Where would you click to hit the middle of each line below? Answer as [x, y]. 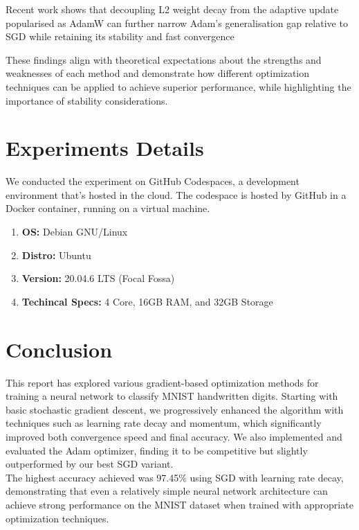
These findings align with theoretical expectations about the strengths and [164, 59]
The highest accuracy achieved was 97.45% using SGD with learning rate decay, [175, 477]
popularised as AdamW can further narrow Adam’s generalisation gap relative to [177, 23]
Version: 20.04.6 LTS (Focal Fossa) [98, 278]
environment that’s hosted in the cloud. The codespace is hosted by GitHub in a [176, 194]
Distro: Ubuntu [56, 255]
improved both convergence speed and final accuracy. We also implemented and [174, 436]
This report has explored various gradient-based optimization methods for [162, 382]
